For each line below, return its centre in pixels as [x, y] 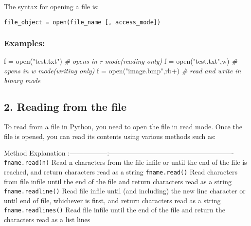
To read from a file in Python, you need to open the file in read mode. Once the [123, 127]
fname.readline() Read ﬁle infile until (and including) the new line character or [125, 191]
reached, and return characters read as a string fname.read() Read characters [121, 171]
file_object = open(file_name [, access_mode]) [82, 22]
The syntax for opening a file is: [52, 6]
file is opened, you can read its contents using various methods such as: [110, 136]
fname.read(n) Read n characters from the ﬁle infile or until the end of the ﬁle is [125, 162]
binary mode [22, 80]
